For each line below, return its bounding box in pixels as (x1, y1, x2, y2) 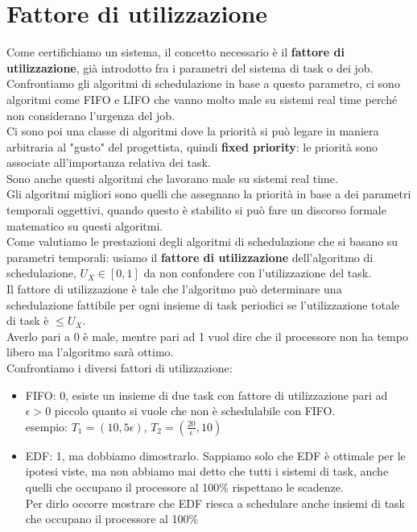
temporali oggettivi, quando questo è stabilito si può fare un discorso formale (6, 202, 386, 218)
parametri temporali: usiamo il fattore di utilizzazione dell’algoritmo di (6, 248, 374, 265)
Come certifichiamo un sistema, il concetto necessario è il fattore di (6, 44, 345, 60)
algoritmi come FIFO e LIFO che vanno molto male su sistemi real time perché (6, 90, 398, 107)
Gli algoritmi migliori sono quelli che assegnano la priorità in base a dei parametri (6, 185, 411, 202)
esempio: (25, 418, 68, 434)
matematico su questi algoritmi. (6, 217, 163, 234)
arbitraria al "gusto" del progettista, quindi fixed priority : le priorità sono (6, 138, 378, 155)
